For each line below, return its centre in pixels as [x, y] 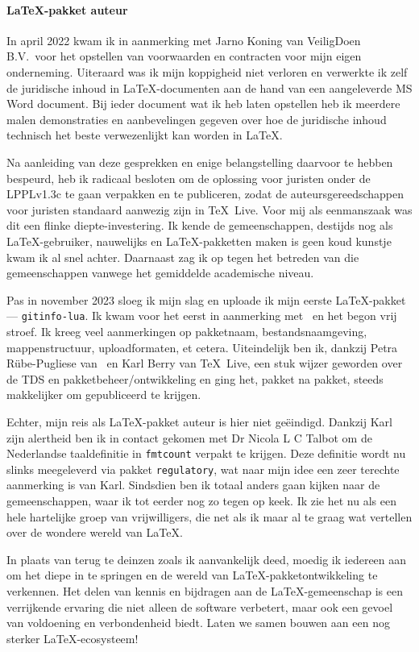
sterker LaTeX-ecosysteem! [73, 638]
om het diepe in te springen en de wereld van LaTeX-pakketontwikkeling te [192, 575]
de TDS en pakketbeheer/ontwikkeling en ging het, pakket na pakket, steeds [195, 378]
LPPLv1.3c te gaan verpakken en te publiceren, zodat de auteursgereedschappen [205, 194]
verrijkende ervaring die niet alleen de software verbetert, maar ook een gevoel [200, 606]
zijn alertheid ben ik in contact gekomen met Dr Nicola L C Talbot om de [189, 437]
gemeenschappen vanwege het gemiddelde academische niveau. [160, 273]
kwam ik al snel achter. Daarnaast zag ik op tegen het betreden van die [183, 257]
